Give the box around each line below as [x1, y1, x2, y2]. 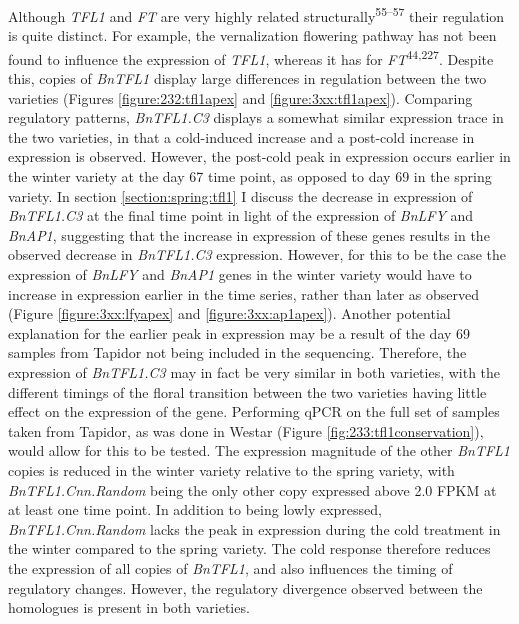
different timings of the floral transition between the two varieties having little [8, 381, 487, 402]
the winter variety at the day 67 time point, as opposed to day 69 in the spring [8, 166, 492, 187]
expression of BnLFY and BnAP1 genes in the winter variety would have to [8, 264, 472, 285]
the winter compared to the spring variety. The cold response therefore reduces [8, 538, 491, 559]
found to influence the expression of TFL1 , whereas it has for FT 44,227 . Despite [8, 45, 494, 69]
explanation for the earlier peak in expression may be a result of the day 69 [8, 322, 471, 343]
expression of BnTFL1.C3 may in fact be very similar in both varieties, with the [8, 362, 501, 382]
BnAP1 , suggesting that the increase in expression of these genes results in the [8, 224, 490, 245]
